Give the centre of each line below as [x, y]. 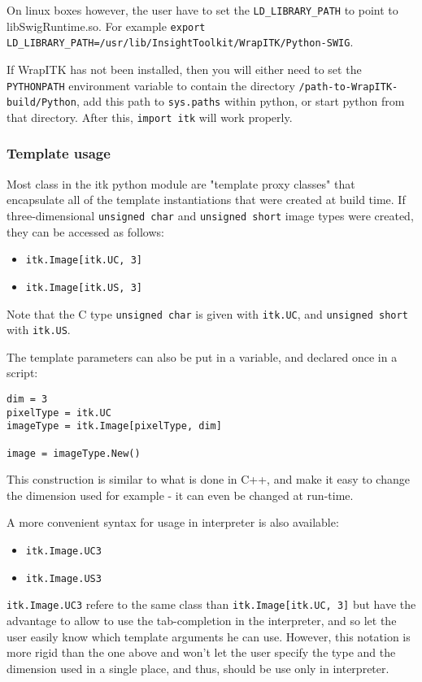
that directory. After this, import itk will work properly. [150, 117]
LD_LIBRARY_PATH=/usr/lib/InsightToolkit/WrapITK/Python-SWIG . [180, 42]
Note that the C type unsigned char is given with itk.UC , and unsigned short [207, 313]
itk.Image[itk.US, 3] [84, 287]
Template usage [59, 153]
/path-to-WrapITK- [348, 87]
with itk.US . [39, 330]
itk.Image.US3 [63, 578]
